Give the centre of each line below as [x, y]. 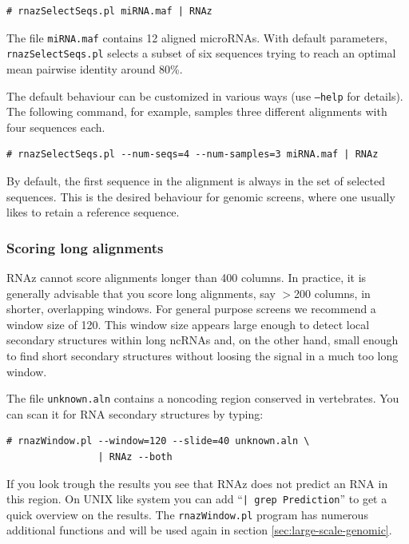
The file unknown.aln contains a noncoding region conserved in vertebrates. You [203, 398]
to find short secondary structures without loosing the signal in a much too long [203, 355]
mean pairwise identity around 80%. [95, 68]
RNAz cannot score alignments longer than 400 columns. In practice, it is [187, 277]
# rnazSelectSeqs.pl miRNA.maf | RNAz [109, 11]
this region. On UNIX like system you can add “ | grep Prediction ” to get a [197, 499]
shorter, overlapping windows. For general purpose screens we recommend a [191, 309]
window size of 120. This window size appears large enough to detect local [188, 324]
